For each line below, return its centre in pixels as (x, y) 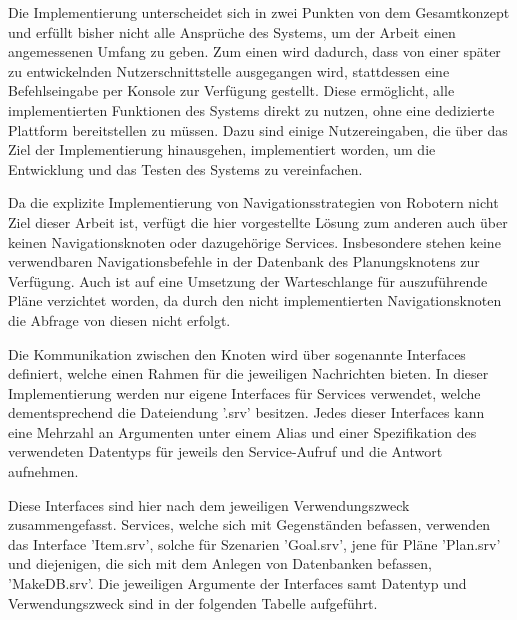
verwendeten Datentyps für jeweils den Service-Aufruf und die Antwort (225, 451)
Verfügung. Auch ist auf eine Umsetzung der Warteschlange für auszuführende (248, 280)
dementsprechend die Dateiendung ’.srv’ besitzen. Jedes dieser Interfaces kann (246, 412)
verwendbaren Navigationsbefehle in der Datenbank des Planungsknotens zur (244, 261)
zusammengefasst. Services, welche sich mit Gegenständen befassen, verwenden (249, 524)
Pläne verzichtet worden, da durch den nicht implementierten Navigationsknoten (255, 300)
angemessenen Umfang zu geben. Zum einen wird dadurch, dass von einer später (254, 51)
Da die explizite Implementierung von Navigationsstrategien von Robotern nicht (253, 202)
